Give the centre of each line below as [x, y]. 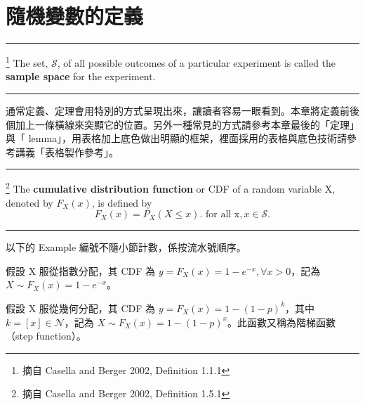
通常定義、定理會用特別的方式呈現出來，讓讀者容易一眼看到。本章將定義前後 [182, 110]
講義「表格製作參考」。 [67, 152]
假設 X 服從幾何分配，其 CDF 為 [81, 308]
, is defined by [122, 202]
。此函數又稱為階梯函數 [281, 322]
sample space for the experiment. [81, 76]
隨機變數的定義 [75, 16]
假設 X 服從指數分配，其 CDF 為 [81, 270]
